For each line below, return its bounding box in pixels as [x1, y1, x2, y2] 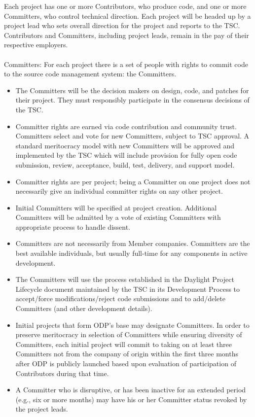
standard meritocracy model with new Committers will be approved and [15, 140, 235, 150]
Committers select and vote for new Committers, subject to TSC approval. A [15, 131, 250, 141]
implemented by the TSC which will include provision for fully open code [15, 150, 237, 160]
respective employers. [4, 39, 68, 50]
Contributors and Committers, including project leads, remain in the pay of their [4, 30, 249, 40]
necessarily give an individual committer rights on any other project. [15, 186, 223, 196]
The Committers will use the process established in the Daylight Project [15, 274, 234, 284]
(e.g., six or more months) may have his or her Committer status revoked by [15, 394, 247, 404]
